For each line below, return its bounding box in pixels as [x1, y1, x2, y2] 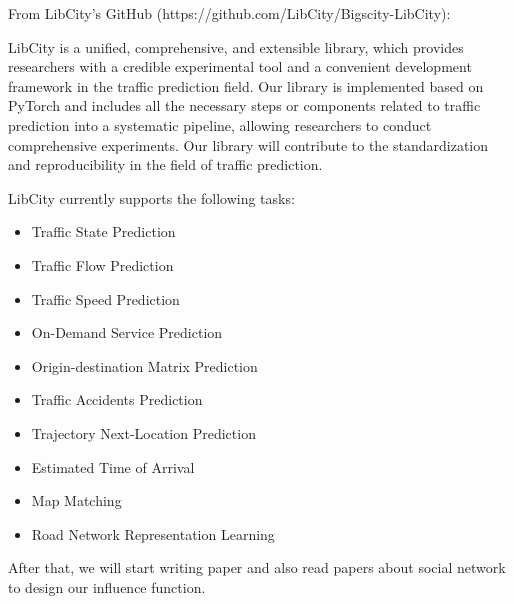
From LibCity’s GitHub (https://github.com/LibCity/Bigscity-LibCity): [8, 3, 451, 23]
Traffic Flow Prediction [31, 254, 174, 275]
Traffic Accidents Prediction [31, 389, 203, 410]
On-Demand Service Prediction [31, 322, 223, 343]
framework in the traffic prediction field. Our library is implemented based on [8, 75, 484, 96]
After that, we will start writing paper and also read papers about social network [8, 557, 506, 578]
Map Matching [31, 490, 122, 511]
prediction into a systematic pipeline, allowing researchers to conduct [8, 114, 432, 135]
